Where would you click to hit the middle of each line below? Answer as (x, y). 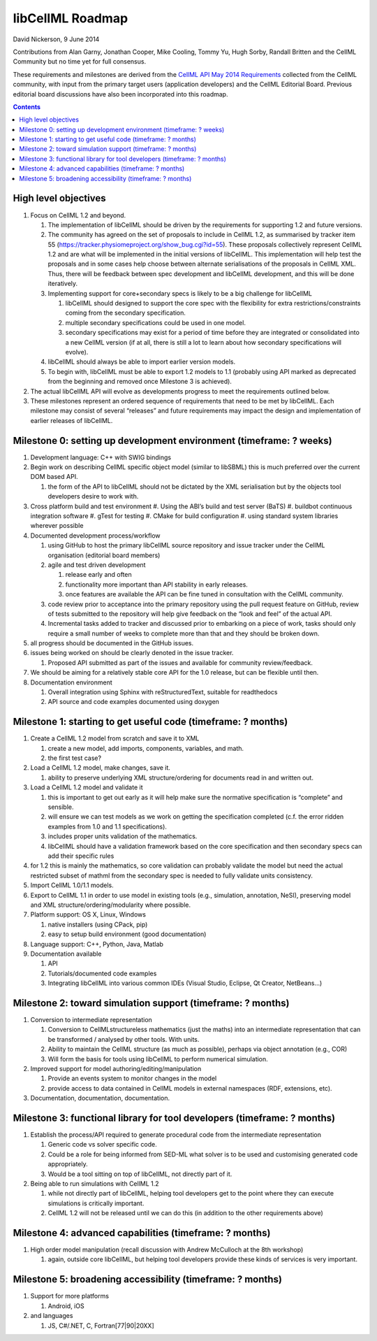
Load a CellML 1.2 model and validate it (87, 787)
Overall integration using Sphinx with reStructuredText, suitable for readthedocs (163, 692)
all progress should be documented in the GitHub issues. (112, 643)
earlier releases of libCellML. (72, 420)
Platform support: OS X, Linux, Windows (88, 915)
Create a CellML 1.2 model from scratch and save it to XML (115, 738)
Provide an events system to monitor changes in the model (132, 1078)
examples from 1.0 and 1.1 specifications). (108, 826)
